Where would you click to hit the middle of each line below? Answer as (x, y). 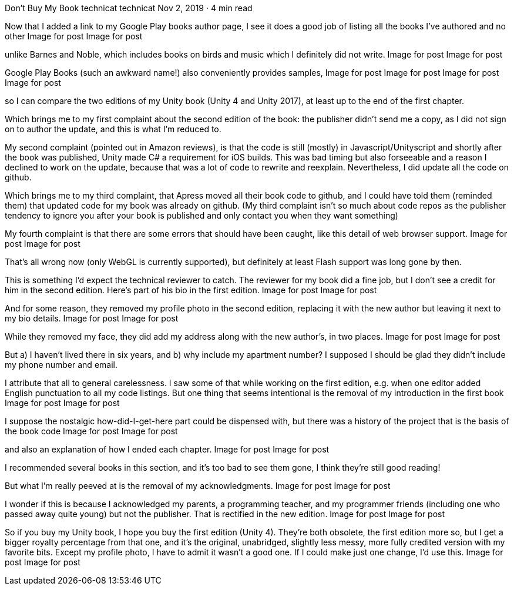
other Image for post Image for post (74, 36)
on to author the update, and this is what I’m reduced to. (113, 129)
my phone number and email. (61, 365)
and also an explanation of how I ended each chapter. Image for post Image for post (167, 449)
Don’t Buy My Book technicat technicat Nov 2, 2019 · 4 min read (129, 8)
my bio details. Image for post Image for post (92, 318)
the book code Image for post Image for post (91, 431)
